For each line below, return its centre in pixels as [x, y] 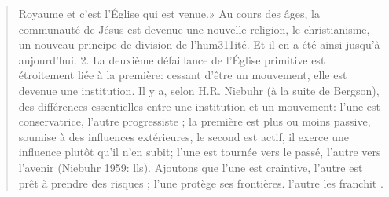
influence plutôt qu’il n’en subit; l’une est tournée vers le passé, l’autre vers [200, 152]
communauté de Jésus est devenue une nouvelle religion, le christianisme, [194, 29]
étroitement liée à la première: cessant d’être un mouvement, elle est [183, 75]
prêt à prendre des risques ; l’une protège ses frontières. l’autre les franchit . [201, 182]
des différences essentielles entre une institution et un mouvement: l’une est [200, 106]
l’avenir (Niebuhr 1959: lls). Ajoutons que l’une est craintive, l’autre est [191, 167]
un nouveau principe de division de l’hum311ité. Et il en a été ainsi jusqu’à [199, 44]
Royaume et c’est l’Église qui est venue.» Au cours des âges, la [169, 13]
